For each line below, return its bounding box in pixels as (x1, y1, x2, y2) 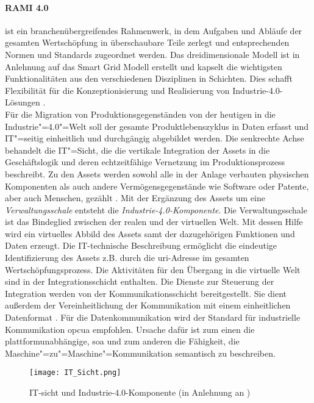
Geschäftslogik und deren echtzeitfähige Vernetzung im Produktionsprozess (5, 155, 285, 168)
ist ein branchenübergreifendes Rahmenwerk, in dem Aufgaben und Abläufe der (5, 24, 302, 37)
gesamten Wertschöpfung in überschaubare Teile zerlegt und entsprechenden (5, 36, 290, 49)
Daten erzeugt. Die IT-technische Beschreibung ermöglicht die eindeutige (5, 239, 277, 252)
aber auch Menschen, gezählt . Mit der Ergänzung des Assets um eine (5, 191, 265, 204)
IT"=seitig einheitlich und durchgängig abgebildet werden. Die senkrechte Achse (5, 132, 304, 144)
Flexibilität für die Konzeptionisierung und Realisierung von (5, 84, 230, 96)
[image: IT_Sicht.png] (29, 368, 121, 377)
